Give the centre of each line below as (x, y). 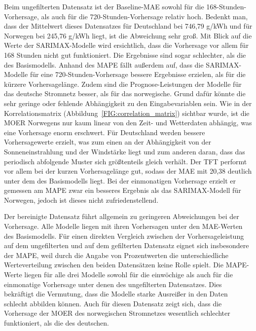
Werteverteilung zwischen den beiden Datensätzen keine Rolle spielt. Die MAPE (126, 265)
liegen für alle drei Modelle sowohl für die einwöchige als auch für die (128, 275)
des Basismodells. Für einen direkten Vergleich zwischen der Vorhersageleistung (124, 236)
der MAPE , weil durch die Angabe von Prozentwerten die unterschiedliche (116, 255)
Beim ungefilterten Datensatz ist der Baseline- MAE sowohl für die (104, 6)
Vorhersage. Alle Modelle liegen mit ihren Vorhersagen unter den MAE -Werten (123, 226)
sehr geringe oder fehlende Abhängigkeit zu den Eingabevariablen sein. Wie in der (128, 103)
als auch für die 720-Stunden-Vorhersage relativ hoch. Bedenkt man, (145, 16)
